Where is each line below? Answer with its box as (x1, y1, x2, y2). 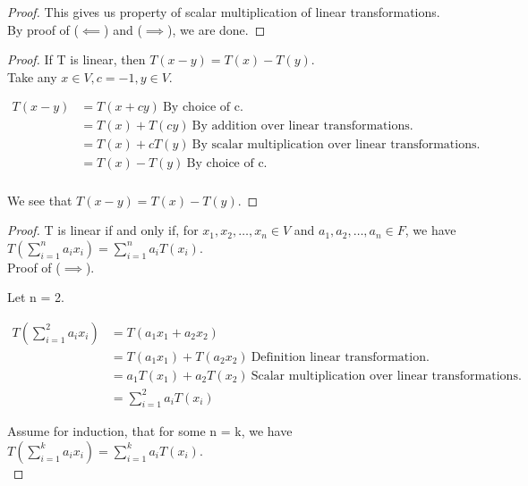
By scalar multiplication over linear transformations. (192, 138, 481, 152)
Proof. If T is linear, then (7, 50, 146, 69)
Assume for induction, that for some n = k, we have (7, 422, 293, 440)
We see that (7, 190, 72, 209)
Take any (7, 67, 57, 86)
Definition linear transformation (251, 350, 426, 364)
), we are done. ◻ (167, 20, 266, 38)
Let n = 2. (7, 288, 64, 306)
